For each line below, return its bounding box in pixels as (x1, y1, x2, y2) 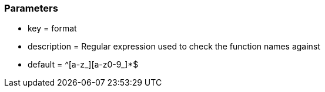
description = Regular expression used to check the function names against (28, 41, 320, 52)
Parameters (4, 2, 58, 14)
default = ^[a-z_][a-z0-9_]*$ (28, 59, 139, 70)
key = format (28, 23, 77, 34)
